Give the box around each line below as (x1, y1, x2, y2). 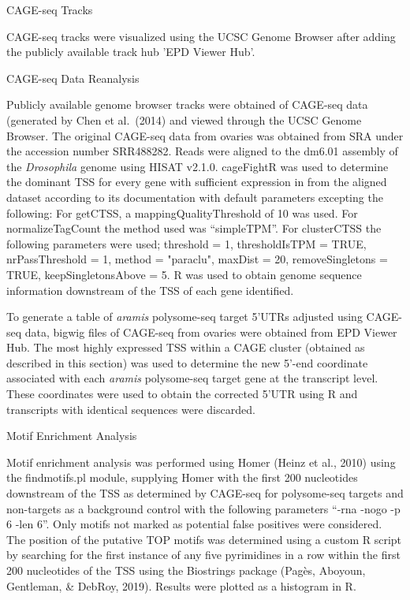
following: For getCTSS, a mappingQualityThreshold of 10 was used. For (6, 204, 358, 221)
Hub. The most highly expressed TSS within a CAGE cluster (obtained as (6, 339, 365, 356)
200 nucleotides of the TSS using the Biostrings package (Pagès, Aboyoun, (6, 562, 366, 578)
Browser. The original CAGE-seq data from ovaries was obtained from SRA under (6, 127, 404, 143)
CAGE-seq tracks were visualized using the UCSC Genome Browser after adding (6, 28, 396, 44)
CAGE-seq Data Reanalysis (6, 69, 140, 86)
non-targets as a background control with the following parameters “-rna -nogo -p (6, 500, 401, 516)
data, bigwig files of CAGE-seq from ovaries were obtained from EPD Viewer (24, 323, 397, 340)
